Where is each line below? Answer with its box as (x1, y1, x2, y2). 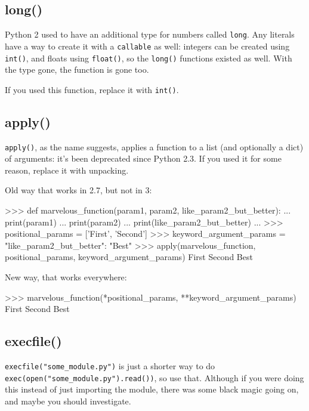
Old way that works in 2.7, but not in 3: (5, 184, 152, 196)
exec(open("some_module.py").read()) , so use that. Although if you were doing (5, 371, 304, 384)
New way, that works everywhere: (5, 271, 127, 283)
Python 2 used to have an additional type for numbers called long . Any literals (5, 28, 295, 41)
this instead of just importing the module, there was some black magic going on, (5, 383, 299, 395)
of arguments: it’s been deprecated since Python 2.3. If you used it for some (5, 152, 282, 165)
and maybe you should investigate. (5, 394, 131, 407)
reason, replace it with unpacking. (5, 163, 129, 176)
